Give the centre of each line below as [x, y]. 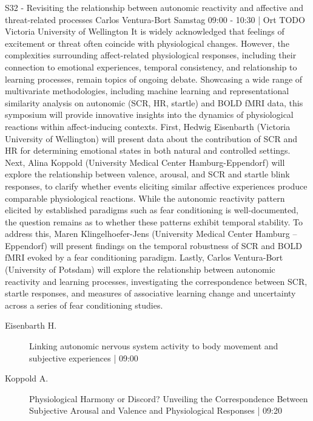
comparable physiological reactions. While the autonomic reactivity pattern [145, 198]
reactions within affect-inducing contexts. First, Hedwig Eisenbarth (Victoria [148, 126]
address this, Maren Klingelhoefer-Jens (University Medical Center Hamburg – [151, 234]
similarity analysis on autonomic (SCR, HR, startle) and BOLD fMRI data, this [154, 102]
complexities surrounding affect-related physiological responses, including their [151, 55]
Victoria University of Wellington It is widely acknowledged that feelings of [145, 31]
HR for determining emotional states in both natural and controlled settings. [148, 150]
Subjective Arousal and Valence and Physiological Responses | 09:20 [156, 410]
